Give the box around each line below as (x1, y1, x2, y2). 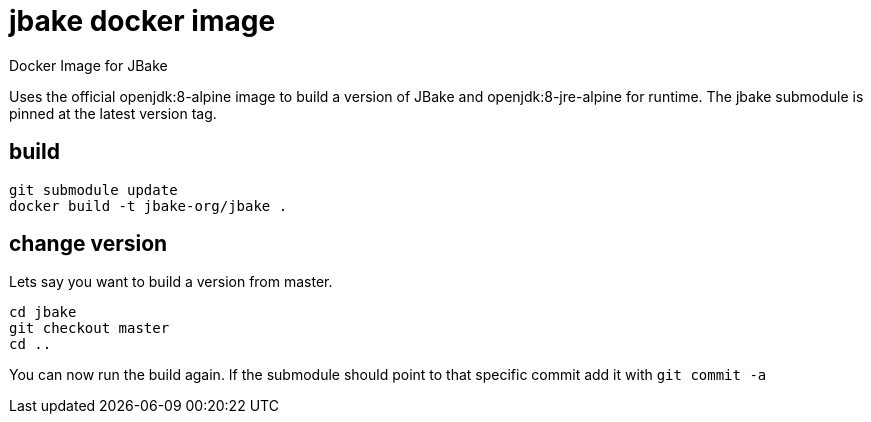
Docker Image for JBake (9, 56, 168, 74)
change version (9, 231, 168, 257)
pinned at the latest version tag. (9, 104, 217, 122)
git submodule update (9, 181, 178, 198)
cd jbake (9, 304, 77, 321)
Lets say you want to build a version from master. (9, 273, 333, 291)
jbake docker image (9, 4, 276, 38)
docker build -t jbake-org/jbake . (9, 197, 288, 214)
